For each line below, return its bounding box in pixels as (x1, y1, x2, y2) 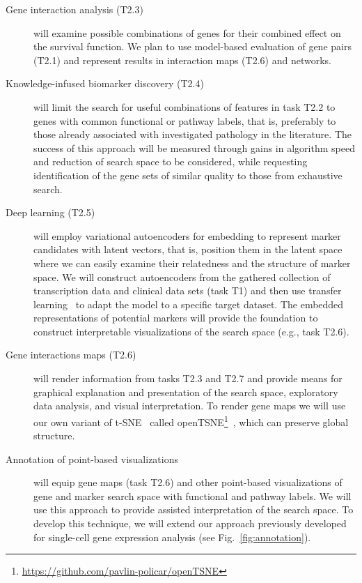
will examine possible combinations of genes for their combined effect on (33, 25, 341, 40)
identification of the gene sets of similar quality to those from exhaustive (33, 167, 343, 182)
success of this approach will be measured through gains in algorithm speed (33, 140, 355, 155)
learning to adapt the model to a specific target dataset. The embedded (33, 296, 344, 311)
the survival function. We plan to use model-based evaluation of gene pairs (33, 39, 352, 54)
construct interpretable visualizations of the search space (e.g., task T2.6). (33, 324, 349, 338)
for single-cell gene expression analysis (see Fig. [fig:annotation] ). (33, 529, 311, 544)
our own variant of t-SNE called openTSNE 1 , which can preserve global (33, 412, 349, 429)
